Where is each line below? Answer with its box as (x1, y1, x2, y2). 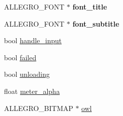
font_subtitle (72, 18, 119, 29)
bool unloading (4, 69, 50, 79)
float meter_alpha (4, 85, 60, 96)
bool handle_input (4, 35, 62, 46)
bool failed (4, 52, 37, 62)
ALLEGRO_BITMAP (4, 102, 73, 113)
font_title (72, 2, 107, 12)
